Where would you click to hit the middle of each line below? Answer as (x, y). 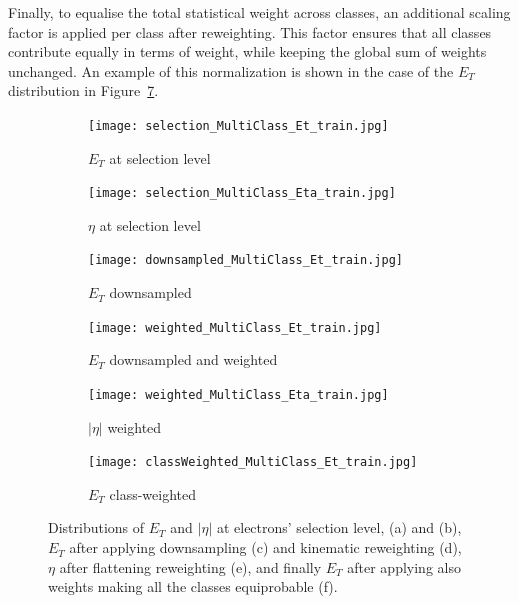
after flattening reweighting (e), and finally (190, 566)
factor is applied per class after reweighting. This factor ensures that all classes (250, 31)
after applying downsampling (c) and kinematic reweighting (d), (265, 547)
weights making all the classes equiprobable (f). (193, 586)
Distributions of (96, 527)
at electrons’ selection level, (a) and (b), (339, 527)
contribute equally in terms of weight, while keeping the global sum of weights (247, 51)
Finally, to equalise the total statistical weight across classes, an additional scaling (259, 12)
